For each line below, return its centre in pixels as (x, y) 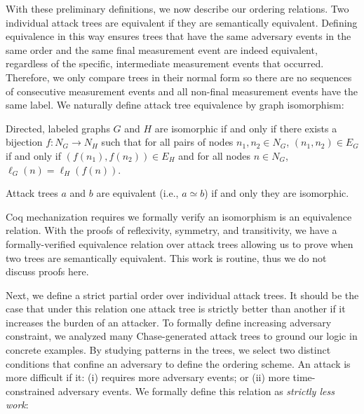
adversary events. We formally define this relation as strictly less (196, 391)
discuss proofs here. (47, 271)
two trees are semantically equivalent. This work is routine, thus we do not (166, 257)
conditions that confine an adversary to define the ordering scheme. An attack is (178, 363)
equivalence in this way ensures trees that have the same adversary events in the (178, 36)
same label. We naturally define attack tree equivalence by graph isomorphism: (175, 105)
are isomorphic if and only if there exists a (246, 128)
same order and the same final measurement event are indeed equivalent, (162, 49)
